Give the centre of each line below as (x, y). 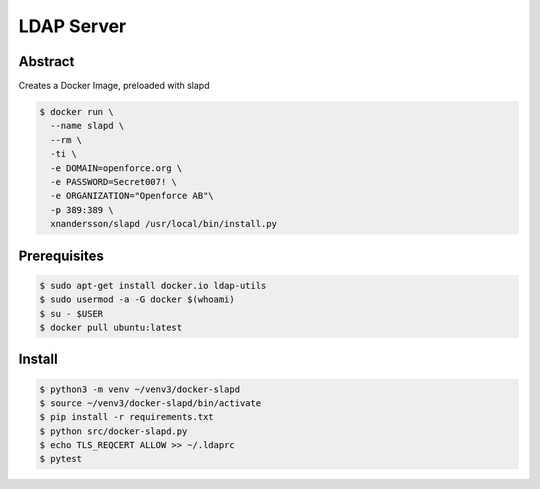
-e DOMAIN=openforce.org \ (116, 168)
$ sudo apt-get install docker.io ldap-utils (153, 285)
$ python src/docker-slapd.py (113, 431)
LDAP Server (72, 26)
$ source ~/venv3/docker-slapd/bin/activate (150, 403)
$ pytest (61, 459)
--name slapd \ (87, 126)
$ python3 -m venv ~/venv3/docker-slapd (139, 389)
